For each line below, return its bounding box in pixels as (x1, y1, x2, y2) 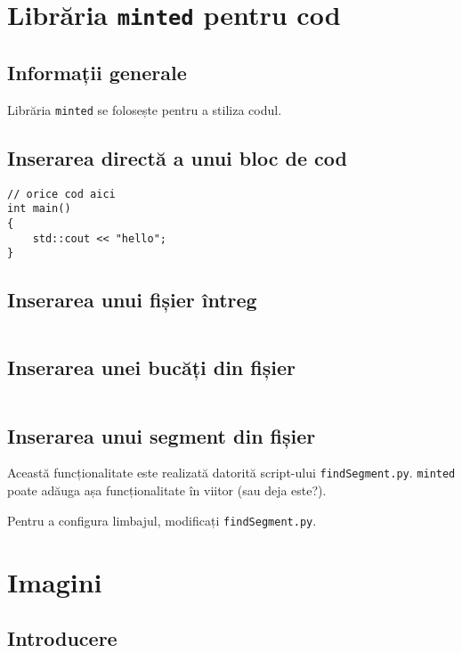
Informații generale (7, 58, 187, 86)
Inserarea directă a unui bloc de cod (7, 143, 347, 171)
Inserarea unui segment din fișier (7, 421, 316, 449)
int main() (7, 202, 71, 216)
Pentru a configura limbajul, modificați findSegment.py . (7, 510, 317, 529)
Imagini (7, 563, 102, 600)
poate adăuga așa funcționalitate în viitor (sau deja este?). (7, 481, 327, 500)
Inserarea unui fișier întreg (7, 286, 257, 314)
